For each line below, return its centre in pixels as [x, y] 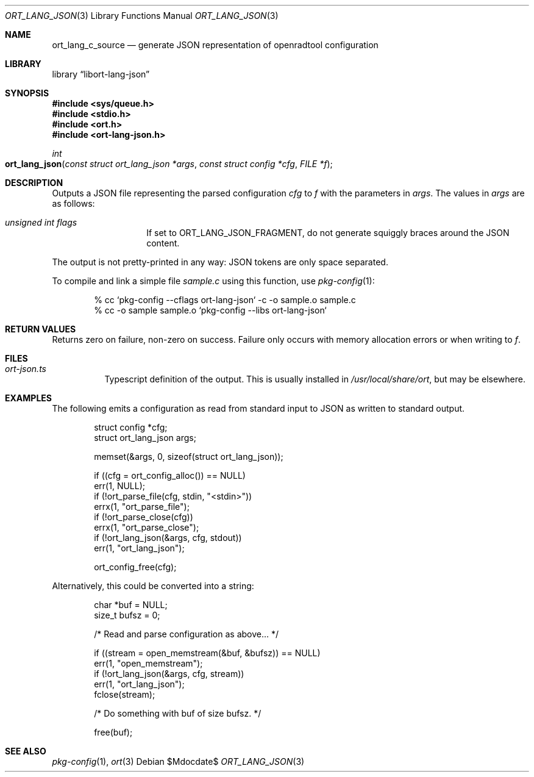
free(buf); [113, 732]
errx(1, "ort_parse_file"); [142, 507]
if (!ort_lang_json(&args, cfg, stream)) [169, 674]
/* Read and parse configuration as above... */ [187, 634]
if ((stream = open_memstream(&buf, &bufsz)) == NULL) [207, 653]
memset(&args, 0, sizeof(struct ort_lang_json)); [189, 457]
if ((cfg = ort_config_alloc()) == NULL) [170, 475]
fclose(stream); [125, 694]
